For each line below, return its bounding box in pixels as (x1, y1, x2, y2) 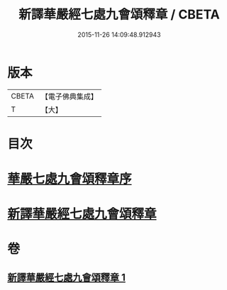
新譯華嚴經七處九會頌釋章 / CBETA (18, 6, 220, 23)
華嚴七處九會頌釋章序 (7, 171, 133, 187)
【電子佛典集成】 (40, 91, 98, 101)
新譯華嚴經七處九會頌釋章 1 (7, 271, 126, 284)
